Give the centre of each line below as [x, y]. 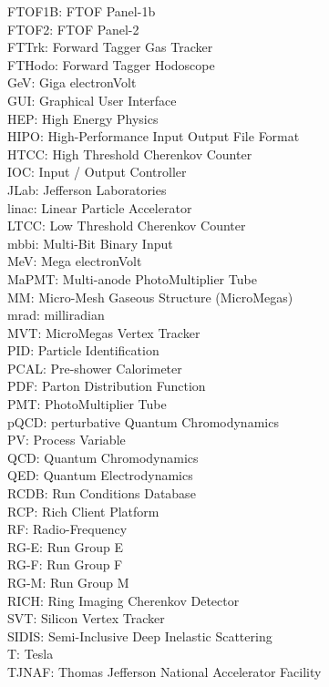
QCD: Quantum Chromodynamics [103, 457]
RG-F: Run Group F [65, 564]
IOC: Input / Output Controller [97, 172]
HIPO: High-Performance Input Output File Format [154, 136]
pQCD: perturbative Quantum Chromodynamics [143, 421]
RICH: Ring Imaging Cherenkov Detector [123, 600]
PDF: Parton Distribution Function [107, 386]
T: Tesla [31, 654]
